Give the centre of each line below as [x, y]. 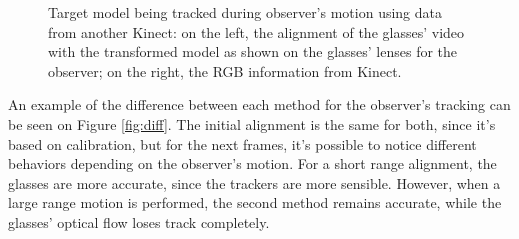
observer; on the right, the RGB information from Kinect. [225, 70]
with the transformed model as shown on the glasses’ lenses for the [253, 51]
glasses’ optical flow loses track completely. [139, 221]
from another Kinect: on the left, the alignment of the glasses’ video [256, 31]
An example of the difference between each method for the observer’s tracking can [259, 104]
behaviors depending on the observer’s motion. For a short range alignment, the [252, 163]
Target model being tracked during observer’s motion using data [245, 12]
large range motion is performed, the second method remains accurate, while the [255, 202]
